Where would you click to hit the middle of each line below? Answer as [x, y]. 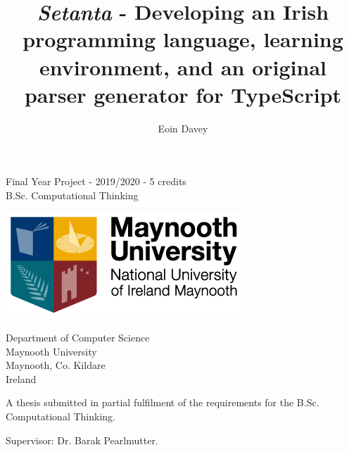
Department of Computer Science [78, 338]
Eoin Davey [183, 128]
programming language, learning [183, 39]
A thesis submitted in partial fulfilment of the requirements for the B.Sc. [163, 402]
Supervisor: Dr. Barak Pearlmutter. [82, 440]
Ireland [21, 378]
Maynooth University [51, 351]
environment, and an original [183, 67]
